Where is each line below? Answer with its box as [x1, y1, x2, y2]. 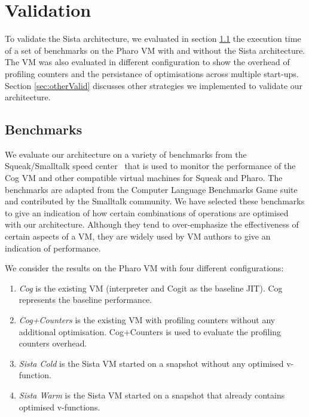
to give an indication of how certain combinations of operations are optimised [5, 206, 289, 219]
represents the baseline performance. [19, 293, 152, 306]
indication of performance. [5, 241, 101, 254]
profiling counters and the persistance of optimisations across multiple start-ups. [5, 67, 299, 79]
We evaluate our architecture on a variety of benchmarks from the [5, 148, 247, 160]
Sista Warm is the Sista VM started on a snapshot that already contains [19, 388, 285, 401]
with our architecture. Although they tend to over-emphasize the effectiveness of [5, 218, 299, 231]
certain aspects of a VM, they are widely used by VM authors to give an [5, 230, 271, 243]
